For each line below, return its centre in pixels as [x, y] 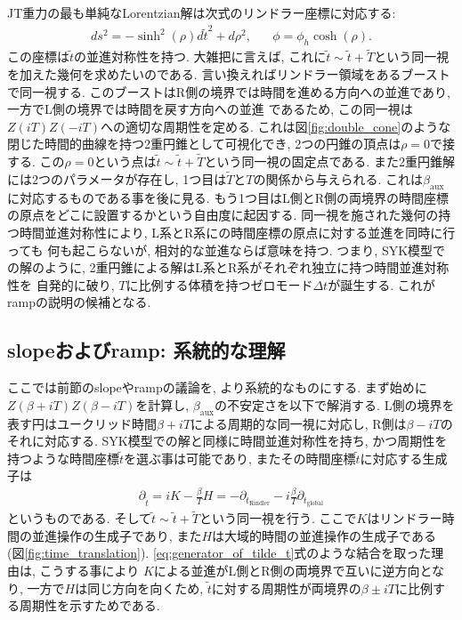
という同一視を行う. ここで [278, 518]
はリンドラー [405, 518]
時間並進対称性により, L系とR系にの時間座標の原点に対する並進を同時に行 [237, 232]
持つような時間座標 [63, 458]
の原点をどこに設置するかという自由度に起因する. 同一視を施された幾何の [223, 215]
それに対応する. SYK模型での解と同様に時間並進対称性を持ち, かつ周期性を [227, 441]
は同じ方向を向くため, [139, 588]
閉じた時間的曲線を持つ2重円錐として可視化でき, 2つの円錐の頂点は [204, 144]
